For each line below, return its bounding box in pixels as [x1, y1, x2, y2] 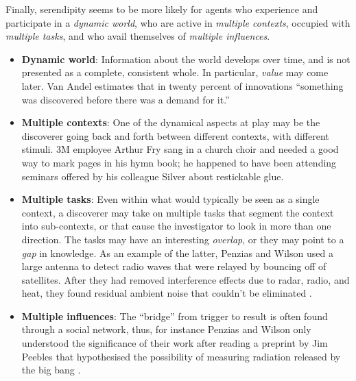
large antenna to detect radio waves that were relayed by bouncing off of [21, 259, 327, 273]
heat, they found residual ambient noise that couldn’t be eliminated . [21, 286, 312, 300]
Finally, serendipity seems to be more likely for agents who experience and [5, 2, 318, 16]
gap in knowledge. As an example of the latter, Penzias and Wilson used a [21, 245, 333, 260]
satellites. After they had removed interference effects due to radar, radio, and [21, 272, 350, 286]
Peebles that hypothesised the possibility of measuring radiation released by [21, 349, 341, 363]
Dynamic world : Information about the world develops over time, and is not [21, 51, 351, 66]
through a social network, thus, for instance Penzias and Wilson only [21, 322, 311, 336]
